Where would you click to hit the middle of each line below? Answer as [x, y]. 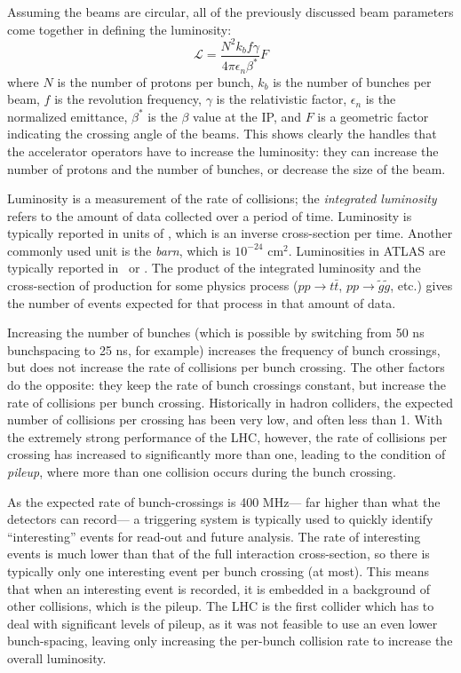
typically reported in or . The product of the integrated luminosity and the [214, 268]
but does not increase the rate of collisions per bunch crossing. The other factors [226, 367]
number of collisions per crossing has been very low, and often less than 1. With [225, 420]
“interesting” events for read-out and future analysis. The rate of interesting [214, 536]
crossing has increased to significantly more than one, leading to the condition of [227, 454]
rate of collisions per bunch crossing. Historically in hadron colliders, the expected [230, 402]
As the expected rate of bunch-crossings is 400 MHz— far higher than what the [224, 501]
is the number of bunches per [352, 81]
